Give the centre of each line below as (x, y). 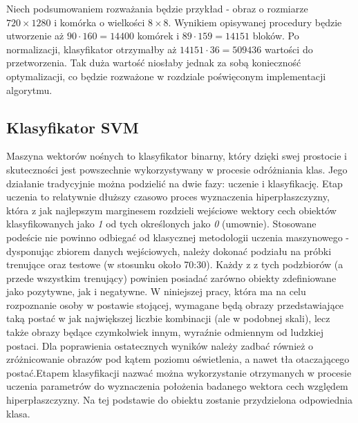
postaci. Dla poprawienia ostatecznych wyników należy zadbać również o (160, 345)
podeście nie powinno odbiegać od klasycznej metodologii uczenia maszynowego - (178, 237)
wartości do (289, 49)
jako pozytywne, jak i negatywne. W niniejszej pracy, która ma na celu (156, 291)
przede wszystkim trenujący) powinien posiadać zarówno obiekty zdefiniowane (171, 278)
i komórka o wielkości (100, 22)
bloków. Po (276, 36)
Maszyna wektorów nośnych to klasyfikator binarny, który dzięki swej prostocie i (177, 156)
